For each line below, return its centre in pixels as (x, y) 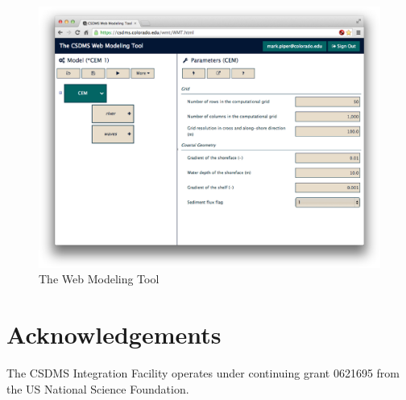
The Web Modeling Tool (99, 279)
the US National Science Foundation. (98, 388)
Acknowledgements (114, 334)
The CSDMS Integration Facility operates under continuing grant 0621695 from (203, 372)
